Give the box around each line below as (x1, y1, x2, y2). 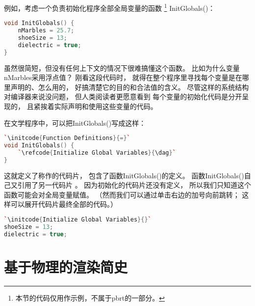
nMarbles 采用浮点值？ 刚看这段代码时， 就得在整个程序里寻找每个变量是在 (4, 72, 242, 83)
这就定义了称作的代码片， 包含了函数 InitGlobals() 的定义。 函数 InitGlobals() (4, 170, 244, 180)
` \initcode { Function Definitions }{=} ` (4, 135, 130, 142)
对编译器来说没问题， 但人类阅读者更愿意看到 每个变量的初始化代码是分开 (4, 91, 242, 102)
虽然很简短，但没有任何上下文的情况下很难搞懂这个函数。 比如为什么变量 (4, 62, 240, 73)
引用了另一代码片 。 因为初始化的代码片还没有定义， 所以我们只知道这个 (17, 180, 251, 190)
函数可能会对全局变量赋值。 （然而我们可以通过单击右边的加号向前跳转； (4, 189, 240, 199)
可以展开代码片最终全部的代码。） (10, 199, 117, 209)
